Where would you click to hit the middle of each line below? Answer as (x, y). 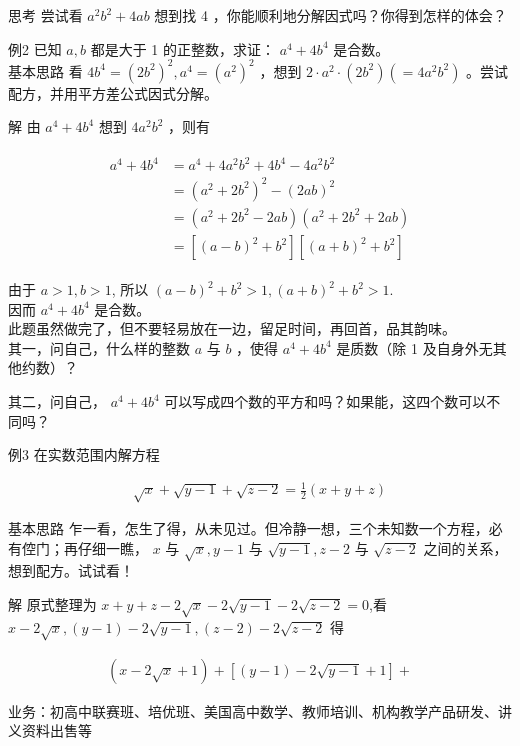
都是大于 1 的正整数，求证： (182, 48)
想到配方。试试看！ (71, 570)
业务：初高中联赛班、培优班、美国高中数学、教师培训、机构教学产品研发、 (253, 710)
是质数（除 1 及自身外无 (414, 347)
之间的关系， (465, 547)
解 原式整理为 (52, 604)
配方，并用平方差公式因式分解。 (113, 92)
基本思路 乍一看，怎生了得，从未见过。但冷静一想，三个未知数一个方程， (248, 528)
